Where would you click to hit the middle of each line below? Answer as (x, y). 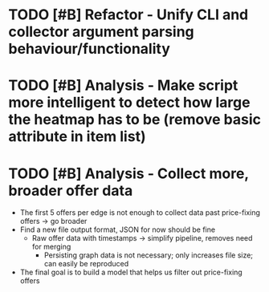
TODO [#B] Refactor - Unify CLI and (128, 15)
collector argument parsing (101, 32)
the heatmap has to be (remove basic (134, 120)
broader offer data (71, 191)
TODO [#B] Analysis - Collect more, (128, 173)
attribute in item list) (77, 137)
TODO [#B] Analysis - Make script (123, 85)
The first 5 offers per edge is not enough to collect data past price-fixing (140, 213)
